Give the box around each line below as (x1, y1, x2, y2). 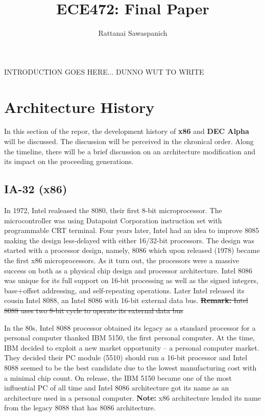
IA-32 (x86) (4, 181, 67, 197)
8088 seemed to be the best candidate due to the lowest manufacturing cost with (4, 362, 257, 373)
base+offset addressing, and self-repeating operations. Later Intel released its (4, 285, 245, 295)
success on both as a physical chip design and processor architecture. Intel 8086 (4, 265, 253, 275)
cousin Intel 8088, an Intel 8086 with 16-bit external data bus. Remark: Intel (4, 295, 248, 306)
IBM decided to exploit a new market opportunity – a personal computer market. (4, 342, 259, 353)
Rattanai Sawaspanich (98, 28, 167, 38)
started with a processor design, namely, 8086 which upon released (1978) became (4, 245, 260, 256)
